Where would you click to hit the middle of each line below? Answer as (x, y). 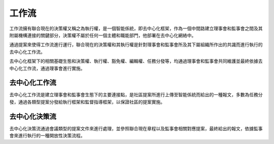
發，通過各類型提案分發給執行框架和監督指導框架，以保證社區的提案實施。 (87, 102)
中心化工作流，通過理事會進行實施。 (47, 68)
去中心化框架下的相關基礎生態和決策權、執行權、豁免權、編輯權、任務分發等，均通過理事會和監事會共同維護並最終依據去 (136, 61)
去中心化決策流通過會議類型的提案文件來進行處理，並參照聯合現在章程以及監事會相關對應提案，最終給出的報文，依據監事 (136, 128)
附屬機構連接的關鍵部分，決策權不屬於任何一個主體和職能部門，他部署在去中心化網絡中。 (103, 35)
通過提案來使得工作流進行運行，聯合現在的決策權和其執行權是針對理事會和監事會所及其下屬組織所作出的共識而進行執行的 (136, 45)
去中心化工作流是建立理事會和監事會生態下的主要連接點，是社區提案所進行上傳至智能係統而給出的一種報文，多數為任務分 (136, 95)
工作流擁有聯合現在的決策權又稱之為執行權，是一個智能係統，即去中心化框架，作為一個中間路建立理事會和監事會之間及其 (136, 28)
